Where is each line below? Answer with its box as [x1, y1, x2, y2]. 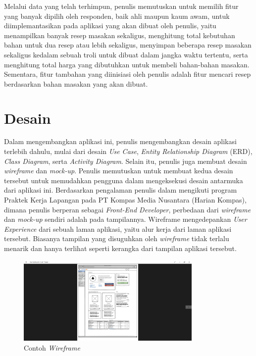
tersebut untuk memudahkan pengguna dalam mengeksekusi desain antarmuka [4, 175, 243, 185]
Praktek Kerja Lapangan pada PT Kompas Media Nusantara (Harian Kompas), [4, 195, 247, 205]
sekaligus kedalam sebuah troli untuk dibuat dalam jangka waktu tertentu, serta [4, 49, 248, 59]
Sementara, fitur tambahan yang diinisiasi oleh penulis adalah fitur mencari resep [4, 69, 251, 79]
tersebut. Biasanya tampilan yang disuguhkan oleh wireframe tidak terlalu [4, 233, 229, 244]
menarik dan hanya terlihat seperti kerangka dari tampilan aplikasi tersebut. [4, 243, 237, 253]
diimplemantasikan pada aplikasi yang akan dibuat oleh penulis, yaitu [4, 20, 216, 31]
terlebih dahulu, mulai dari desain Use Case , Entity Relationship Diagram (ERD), [4, 146, 253, 156]
